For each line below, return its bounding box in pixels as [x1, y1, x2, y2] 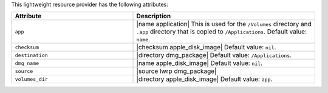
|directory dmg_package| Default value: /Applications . [136, 51, 292, 60]
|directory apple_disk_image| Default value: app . [136, 75, 273, 83]
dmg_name [15, 60, 39, 66]
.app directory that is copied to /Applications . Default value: [136, 27, 307, 36]
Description [136, 12, 171, 21]
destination [15, 52, 48, 58]
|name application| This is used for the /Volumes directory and [136, 20, 312, 29]
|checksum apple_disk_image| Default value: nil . [136, 43, 276, 52]
